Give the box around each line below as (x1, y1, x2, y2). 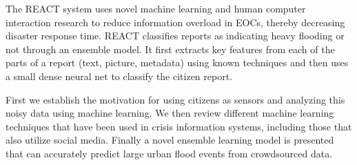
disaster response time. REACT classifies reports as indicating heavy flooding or (6, 28, 345, 43)
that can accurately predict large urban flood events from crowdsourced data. (6, 146, 333, 160)
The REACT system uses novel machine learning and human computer (6, 1, 306, 15)
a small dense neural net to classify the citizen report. (6, 68, 233, 83)
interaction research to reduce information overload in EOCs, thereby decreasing (6, 14, 345, 29)
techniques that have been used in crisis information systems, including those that (6, 119, 352, 133)
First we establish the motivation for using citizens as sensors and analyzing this (6, 92, 345, 106)
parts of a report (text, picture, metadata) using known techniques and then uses (6, 55, 349, 70)
